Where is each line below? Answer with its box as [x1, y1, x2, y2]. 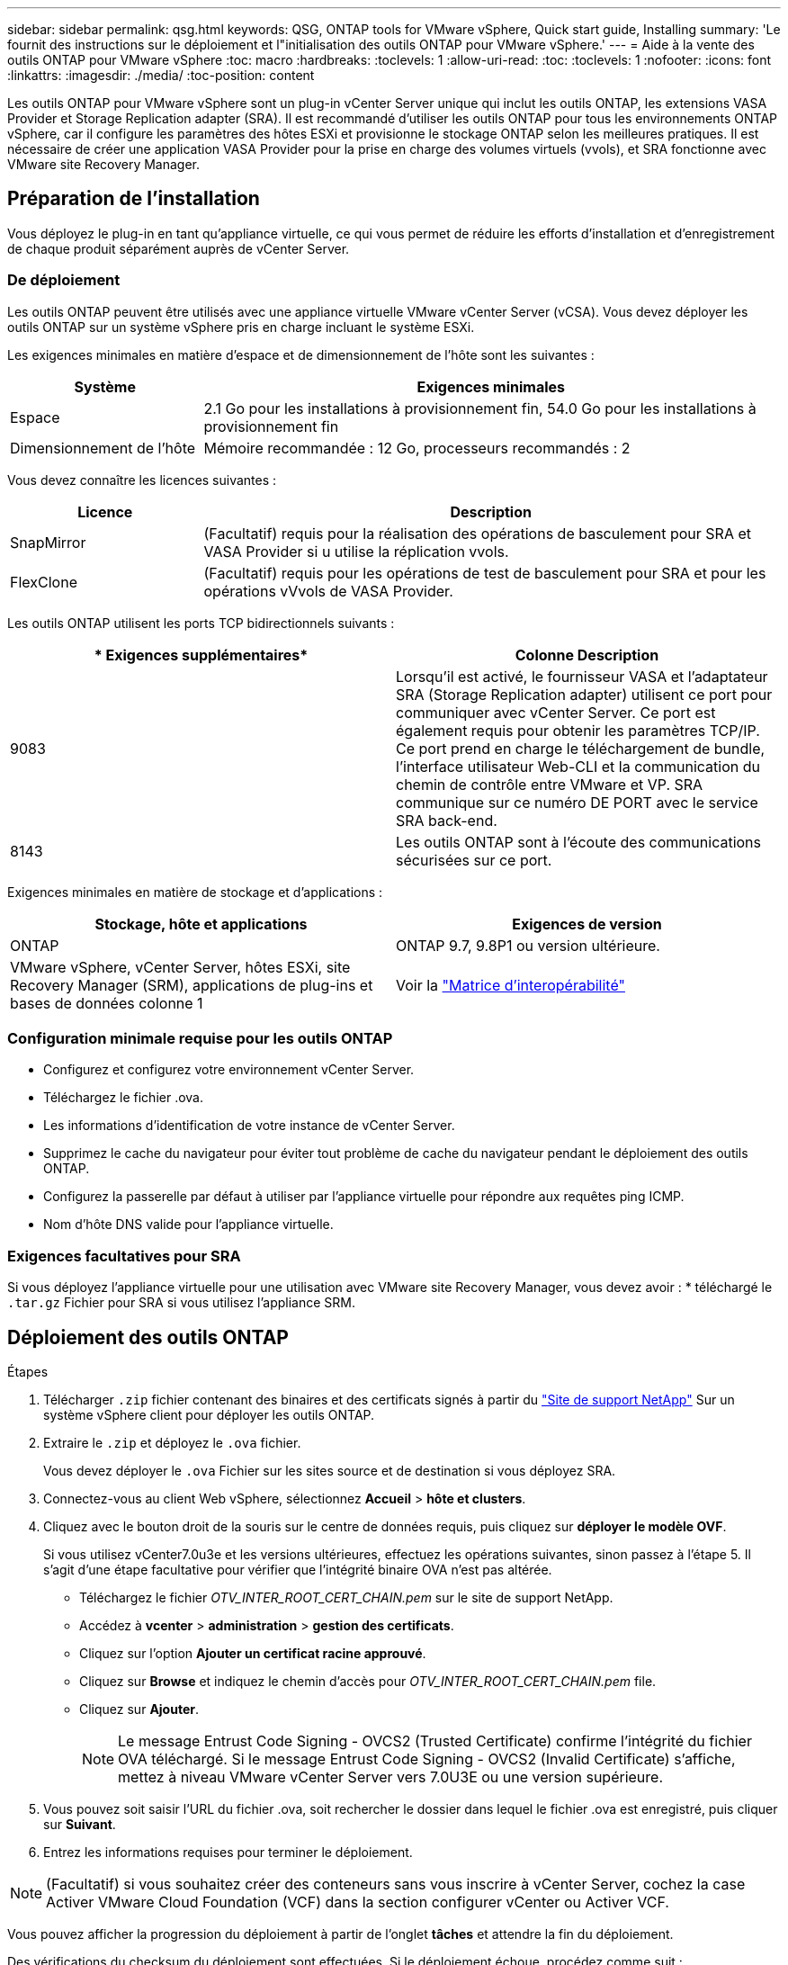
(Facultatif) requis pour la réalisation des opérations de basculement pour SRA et [203, 524, 751, 543]
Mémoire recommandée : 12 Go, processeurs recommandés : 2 [203, 438, 631, 457]
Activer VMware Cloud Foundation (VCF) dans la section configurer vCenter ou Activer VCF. [46, 1892, 669, 1911]
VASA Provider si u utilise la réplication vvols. [203, 542, 509, 561]
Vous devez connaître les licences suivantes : [7, 471, 277, 488]
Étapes [7, 1363, 49, 1379]
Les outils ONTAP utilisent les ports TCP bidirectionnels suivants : [7, 615, 395, 631]
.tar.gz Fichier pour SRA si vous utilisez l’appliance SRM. [7, 1295, 355, 1311]
